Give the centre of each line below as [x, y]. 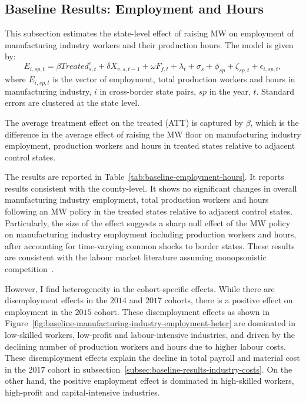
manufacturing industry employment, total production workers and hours [137, 200]
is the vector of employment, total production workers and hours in [174, 79]
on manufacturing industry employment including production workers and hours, [151, 234]
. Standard [275, 91]
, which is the [275, 122]
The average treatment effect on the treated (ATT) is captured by [124, 122]
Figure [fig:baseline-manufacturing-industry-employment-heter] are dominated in [150, 323]
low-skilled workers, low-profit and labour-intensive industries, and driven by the [150, 335]
